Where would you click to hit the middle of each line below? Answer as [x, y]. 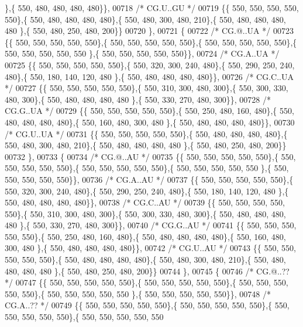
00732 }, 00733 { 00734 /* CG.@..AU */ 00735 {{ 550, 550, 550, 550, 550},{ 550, [150, 156]
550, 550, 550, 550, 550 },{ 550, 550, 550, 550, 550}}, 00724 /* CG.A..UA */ [142, 53]
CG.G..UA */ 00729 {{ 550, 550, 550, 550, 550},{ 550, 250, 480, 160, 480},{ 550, [149, 111]
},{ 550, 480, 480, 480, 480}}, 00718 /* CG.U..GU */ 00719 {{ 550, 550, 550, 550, [152, 8]
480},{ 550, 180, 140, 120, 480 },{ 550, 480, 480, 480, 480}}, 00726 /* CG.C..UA [149, 76]
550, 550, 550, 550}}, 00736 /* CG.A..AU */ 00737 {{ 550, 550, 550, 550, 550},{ [149, 179]
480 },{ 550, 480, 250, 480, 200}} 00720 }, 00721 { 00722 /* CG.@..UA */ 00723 [149, 31]
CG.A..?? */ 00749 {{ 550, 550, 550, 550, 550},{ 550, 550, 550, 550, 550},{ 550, [147, 305]
